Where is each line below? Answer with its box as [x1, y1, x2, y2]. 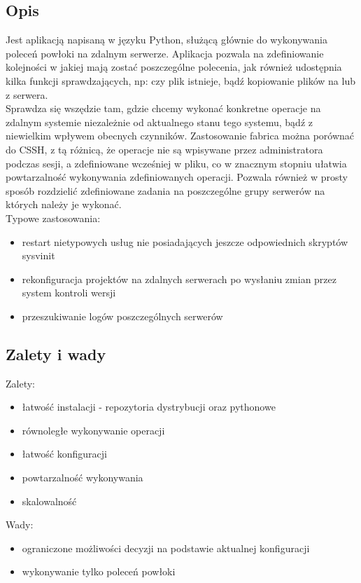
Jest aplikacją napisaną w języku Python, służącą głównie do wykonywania [6, 32, 327, 47]
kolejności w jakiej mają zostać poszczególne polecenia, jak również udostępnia [6, 60, 342, 74]
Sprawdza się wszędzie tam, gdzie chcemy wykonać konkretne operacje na [6, 101, 321, 116]
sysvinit [22, 248, 55, 263]
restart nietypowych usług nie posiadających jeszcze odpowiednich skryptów [22, 234, 348, 249]
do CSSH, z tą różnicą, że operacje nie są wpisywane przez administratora [6, 142, 323, 156]
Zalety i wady [6, 343, 106, 364]
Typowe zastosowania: [6, 210, 101, 225]
